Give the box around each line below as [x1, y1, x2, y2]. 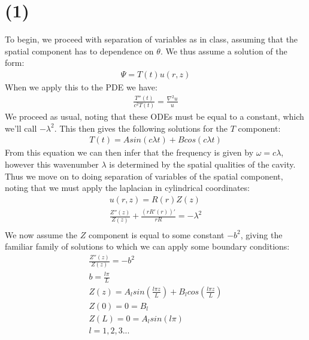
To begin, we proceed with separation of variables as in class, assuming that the [5, 33, 298, 45]
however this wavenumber [5, 158, 99, 171]
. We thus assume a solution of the [160, 44, 287, 57]
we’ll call [5, 122, 37, 134]
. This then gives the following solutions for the [54, 122, 228, 134]
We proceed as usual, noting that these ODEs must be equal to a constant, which [5, 110, 304, 123]
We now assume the [5, 228, 78, 241]
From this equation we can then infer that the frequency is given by [5, 146, 254, 159]
